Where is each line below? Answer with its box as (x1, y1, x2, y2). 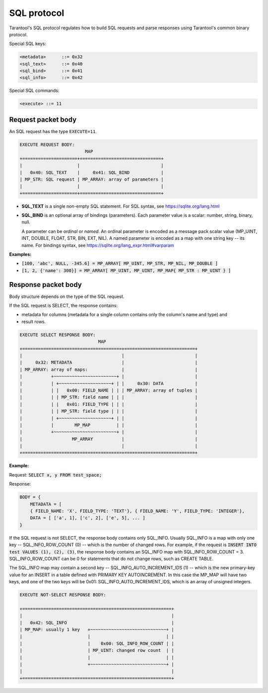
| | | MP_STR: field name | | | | (19, 395, 198, 400)
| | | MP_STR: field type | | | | (19, 409, 198, 414)
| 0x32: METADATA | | (19, 360, 198, 365)
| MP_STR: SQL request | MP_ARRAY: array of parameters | (19, 176, 164, 182)
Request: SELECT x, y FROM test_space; (9, 472, 102, 478)
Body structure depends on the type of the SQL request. (9, 293, 125, 299)
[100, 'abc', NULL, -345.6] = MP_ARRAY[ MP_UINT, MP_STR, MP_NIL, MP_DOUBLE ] (21, 261, 218, 267)
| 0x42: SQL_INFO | (19, 620, 174, 625)
